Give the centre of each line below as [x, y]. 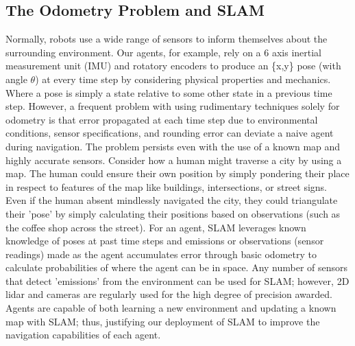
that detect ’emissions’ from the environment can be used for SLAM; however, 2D [177, 280]
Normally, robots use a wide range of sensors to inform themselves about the [167, 39]
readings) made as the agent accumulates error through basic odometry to [161, 254]
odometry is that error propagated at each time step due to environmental [162, 119]
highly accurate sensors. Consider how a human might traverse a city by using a [174, 160]
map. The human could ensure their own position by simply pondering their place [177, 173]
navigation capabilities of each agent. [83, 335]
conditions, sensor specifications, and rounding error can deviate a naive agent [170, 133]
